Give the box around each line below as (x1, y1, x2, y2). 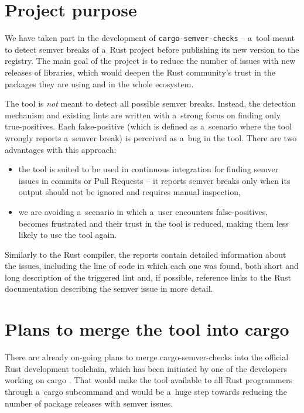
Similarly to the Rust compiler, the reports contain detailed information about (5, 248, 286, 260)
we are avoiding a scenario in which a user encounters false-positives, (18, 205, 268, 217)
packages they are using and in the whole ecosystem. (5, 77, 194, 90)
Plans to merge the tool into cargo (5, 317, 289, 341)
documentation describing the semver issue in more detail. (5, 282, 213, 295)
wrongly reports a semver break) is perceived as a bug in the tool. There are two (5, 131, 297, 144)
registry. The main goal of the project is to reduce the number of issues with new (5, 54, 296, 67)
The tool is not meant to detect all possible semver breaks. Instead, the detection (5, 97, 296, 110)
